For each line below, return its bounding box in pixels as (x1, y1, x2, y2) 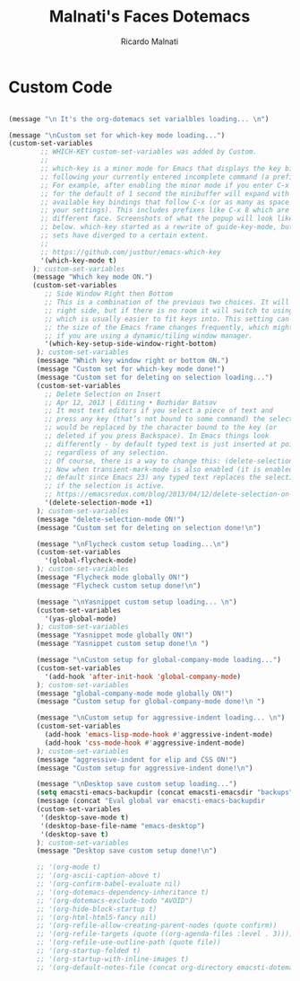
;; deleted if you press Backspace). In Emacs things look (44, 431, 270, 441)
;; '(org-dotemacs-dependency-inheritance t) (36, 888, 210, 897)
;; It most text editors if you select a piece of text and (44, 406, 274, 415)
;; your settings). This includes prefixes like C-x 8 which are (40, 206, 290, 215)
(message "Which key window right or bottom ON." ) (36, 357, 229, 366)
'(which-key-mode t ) (40, 256, 117, 265)
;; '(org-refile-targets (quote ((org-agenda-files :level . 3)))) (36, 930, 294, 939)
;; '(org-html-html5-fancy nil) (36, 913, 158, 922)
